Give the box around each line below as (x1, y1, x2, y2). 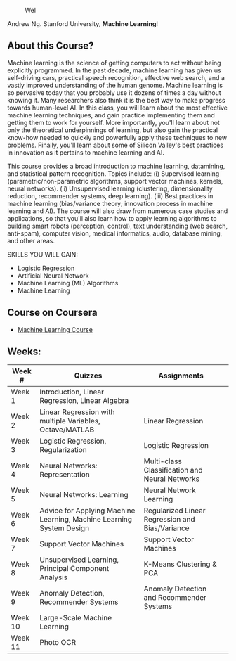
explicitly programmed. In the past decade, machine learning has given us (7, 66, 221, 75)
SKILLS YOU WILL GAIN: (7, 250, 79, 259)
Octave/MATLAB (39, 425, 95, 435)
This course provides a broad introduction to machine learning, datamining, (7, 162, 225, 170)
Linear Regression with (39, 407, 115, 417)
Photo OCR (39, 638, 76, 648)
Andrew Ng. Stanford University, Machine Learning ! (7, 20, 159, 27)
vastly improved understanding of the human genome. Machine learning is (7, 81, 223, 89)
